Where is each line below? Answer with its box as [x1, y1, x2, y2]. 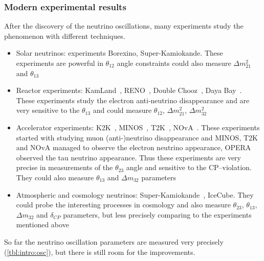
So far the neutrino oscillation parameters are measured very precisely [4, 236, 224, 247]
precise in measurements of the [16, 162, 113, 173]
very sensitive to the [16, 105, 80, 115]
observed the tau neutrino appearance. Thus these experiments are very [16, 152, 241, 162]
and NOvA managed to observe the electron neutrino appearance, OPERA [16, 142, 251, 153]
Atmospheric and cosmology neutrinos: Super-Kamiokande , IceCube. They [16, 189, 254, 200]
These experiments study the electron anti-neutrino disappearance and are [16, 94, 250, 105]
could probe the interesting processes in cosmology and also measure [16, 199, 231, 210]
